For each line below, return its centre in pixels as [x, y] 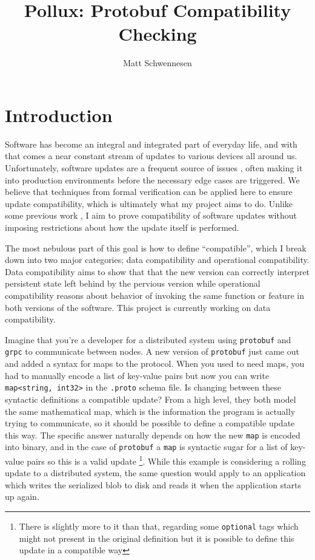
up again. [22, 497]
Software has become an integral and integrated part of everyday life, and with [151, 144]
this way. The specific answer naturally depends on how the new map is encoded [153, 435]
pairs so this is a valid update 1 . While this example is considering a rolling [166, 460]
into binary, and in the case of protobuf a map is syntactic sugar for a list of [146, 447]
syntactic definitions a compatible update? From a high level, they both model [151, 399]
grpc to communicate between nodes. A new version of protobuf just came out [152, 351]
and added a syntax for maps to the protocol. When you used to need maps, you [155, 364]
